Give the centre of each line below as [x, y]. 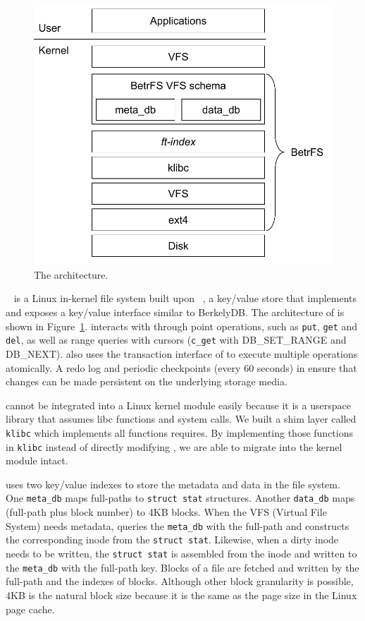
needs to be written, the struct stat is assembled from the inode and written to [181, 553]
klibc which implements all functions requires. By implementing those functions [180, 432]
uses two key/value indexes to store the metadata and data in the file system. [173, 484]
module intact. [37, 460]
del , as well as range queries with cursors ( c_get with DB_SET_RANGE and [176, 340]
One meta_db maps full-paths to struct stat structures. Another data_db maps [180, 498]
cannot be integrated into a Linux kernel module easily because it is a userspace [178, 405]
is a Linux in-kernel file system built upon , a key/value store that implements [185, 298]
